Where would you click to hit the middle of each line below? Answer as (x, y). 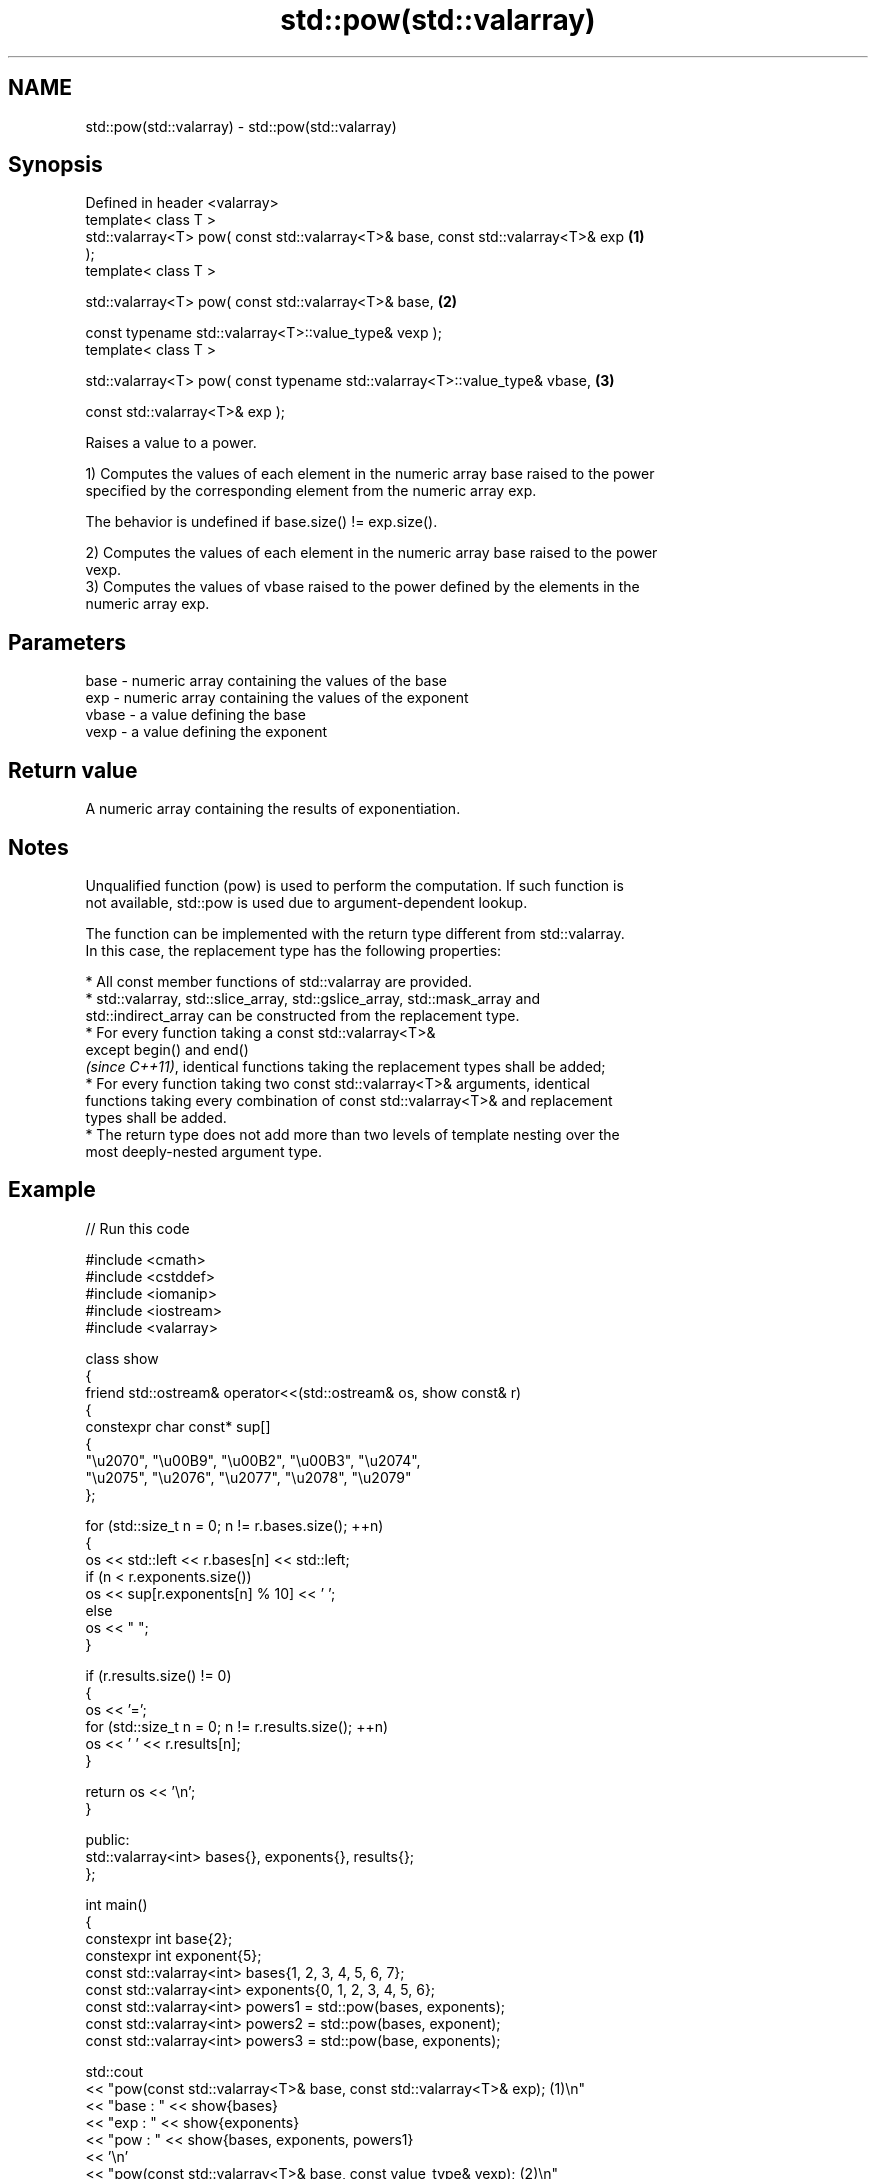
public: (107, 1839)
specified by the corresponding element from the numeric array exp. (311, 491)
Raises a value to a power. (171, 443)
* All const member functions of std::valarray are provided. (279, 981)
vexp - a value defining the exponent (206, 732)
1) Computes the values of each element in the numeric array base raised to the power (370, 474)
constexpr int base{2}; (159, 1938)
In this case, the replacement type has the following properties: (293, 950)
